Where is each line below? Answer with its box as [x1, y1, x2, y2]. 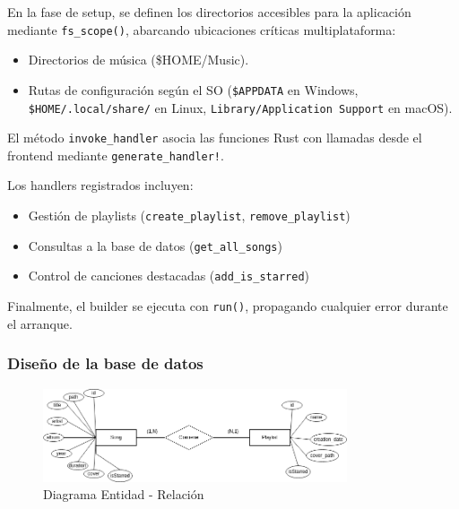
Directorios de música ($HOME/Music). [28, 50, 249, 69]
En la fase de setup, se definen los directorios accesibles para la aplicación [7, 3, 411, 21]
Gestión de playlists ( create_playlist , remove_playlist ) [28, 206, 351, 225]
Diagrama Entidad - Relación [43, 485, 204, 504]
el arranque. [7, 314, 73, 332]
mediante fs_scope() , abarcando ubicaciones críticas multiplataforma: [7, 20, 396, 39]
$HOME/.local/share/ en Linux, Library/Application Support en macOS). [28, 98, 453, 116]
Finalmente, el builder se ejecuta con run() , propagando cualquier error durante [7, 297, 448, 315]
